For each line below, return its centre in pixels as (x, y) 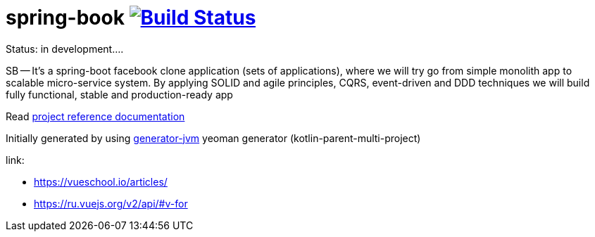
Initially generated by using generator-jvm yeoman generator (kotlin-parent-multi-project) (213, 138)
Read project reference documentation (95, 116)
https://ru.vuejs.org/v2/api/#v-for (111, 203)
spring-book (65, 18)
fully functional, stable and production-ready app (119, 94)
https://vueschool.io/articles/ (101, 181)
